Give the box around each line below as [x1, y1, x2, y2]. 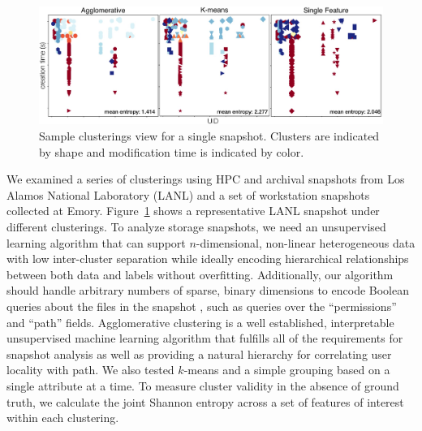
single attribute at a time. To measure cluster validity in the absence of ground [6, 377, 399, 394]
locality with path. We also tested [6, 361, 174, 378]
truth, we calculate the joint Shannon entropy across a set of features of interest [6, 393, 404, 410]
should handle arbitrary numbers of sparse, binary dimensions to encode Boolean [6, 282, 409, 299]
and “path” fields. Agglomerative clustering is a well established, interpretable [6, 313, 394, 330]
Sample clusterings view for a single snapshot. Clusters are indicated [39, 127, 380, 144]
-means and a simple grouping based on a [183, 361, 390, 378]
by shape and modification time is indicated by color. [39, 143, 304, 160]
